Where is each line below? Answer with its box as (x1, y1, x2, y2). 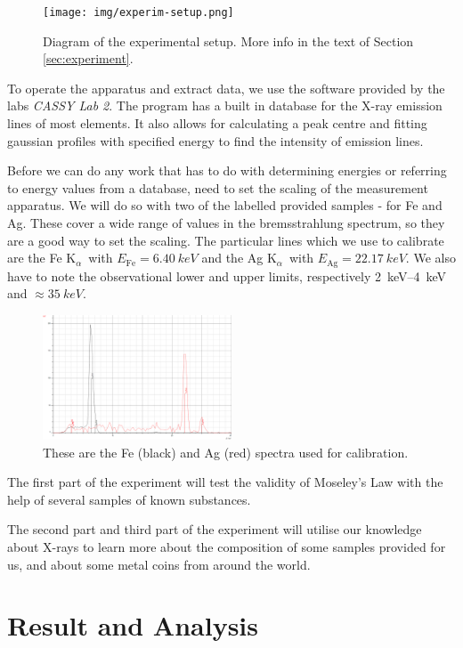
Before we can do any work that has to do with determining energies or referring (7, 161, 447, 180)
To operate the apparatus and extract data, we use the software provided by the (7, 78, 445, 97)
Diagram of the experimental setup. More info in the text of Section (43, 31, 414, 50)
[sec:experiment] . (43, 49, 134, 68)
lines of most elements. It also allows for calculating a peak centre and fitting (7, 114, 427, 133)
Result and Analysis (7, 607, 259, 644)
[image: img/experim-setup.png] (43, 6, 234, 19)
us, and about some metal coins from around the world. (7, 555, 311, 573)
